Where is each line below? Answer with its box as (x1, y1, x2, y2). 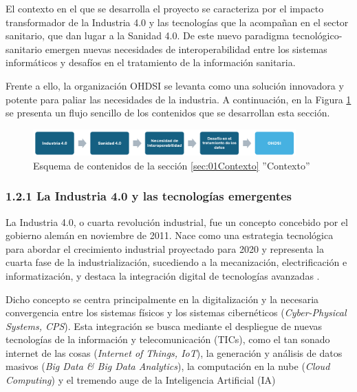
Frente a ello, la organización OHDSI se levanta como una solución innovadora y (6, 78, 344, 92)
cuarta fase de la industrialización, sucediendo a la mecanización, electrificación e (6, 255, 347, 269)
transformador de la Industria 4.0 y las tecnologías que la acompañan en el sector (6, 14, 349, 29)
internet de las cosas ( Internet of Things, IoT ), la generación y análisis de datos (6, 345, 343, 360)
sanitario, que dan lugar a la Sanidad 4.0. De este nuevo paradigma (6, 28, 290, 43)
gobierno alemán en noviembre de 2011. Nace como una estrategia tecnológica (6, 228, 334, 243)
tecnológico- (292, 28, 343, 43)
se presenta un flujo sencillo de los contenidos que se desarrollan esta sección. (6, 105, 330, 120)
